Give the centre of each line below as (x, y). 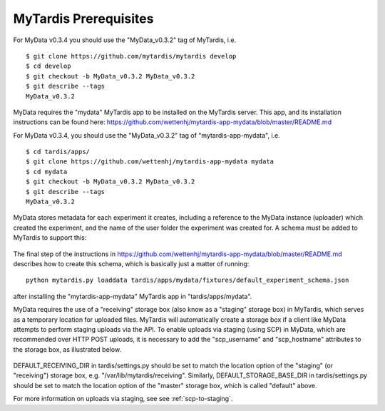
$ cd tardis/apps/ (58, 152)
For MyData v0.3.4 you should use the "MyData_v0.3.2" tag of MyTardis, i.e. (125, 40)
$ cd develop (48, 66)
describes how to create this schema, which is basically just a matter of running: (131, 263)
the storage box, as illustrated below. (67, 349)
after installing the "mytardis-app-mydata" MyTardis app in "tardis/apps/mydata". (133, 296)
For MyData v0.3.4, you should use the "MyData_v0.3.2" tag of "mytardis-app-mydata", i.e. (147, 135)
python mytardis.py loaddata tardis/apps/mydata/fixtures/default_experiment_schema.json (188, 280)
